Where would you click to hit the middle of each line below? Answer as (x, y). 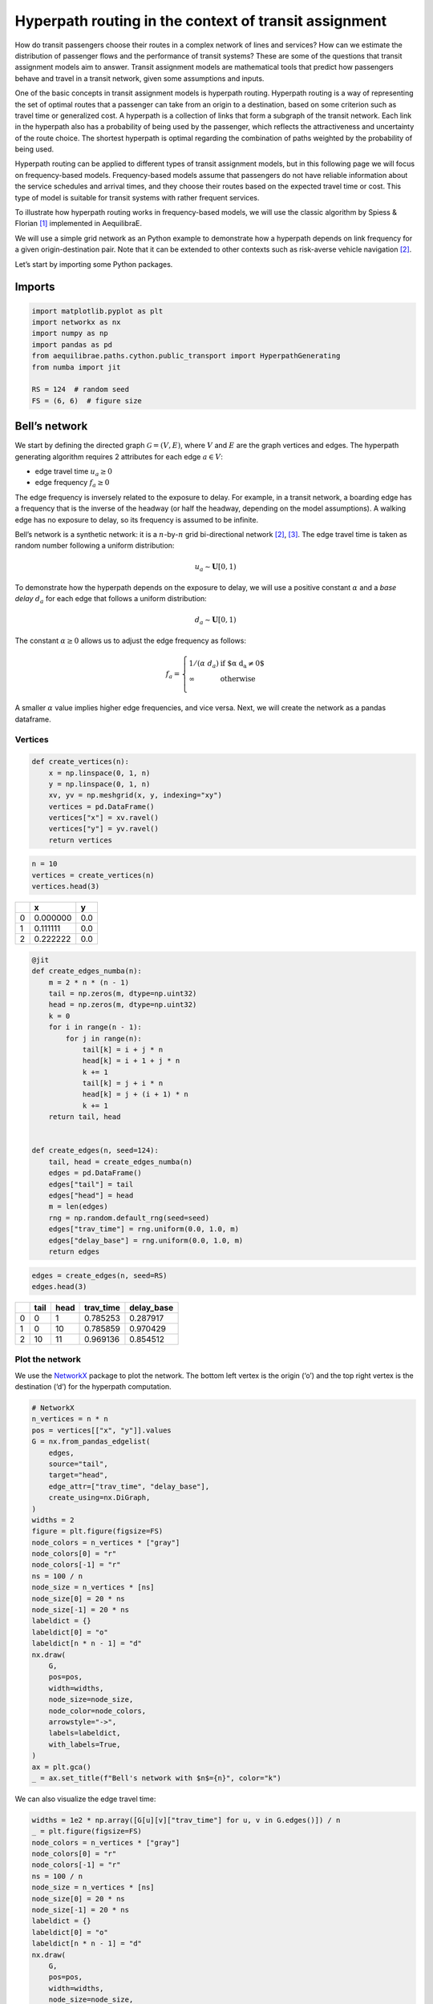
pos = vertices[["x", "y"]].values (101, 1430)
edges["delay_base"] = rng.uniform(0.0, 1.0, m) (146, 1240)
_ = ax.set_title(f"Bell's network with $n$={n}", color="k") (156, 1778)
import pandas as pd (72, 344)
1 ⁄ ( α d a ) (204, 664)
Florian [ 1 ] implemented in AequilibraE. (78, 224)
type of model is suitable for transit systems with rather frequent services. (137, 197)
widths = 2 (53, 1520)
